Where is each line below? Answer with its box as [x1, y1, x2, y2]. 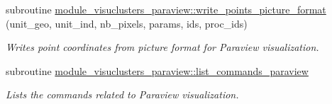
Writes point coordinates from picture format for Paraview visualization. [6, 40, 319, 54]
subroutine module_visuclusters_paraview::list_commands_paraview [6, 63, 309, 78]
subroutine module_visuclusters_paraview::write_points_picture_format [6, 2, 326, 16]
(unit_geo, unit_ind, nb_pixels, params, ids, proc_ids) [6, 16, 248, 30]
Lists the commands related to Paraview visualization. [6, 87, 239, 102]
